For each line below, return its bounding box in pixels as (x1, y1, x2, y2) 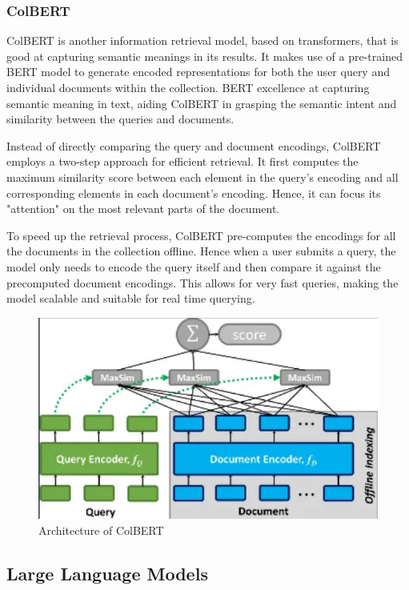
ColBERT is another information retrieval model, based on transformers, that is (6, 32, 399, 49)
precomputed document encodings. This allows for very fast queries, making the (6, 274, 399, 291)
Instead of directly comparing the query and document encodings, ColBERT (6, 137, 381, 154)
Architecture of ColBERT (38, 521, 164, 538)
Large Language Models (6, 560, 208, 585)
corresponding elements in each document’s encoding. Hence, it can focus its (6, 184, 381, 201)
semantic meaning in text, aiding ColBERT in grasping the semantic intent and (6, 94, 397, 111)
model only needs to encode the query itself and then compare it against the (6, 258, 381, 275)
